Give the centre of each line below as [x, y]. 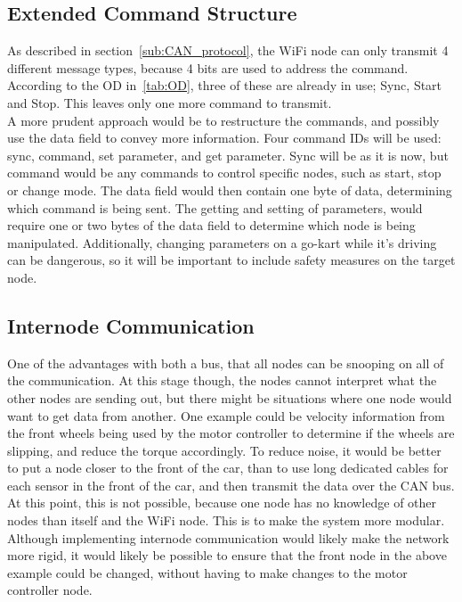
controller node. [50, 590]
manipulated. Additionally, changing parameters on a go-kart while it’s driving [222, 242]
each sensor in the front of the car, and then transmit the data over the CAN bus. [231, 485]
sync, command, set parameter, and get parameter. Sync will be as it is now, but [228, 155]
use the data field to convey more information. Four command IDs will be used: [224, 138]
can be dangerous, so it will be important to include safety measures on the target [231, 260]
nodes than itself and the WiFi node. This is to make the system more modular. [226, 520]
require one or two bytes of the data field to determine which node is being [211, 225]
